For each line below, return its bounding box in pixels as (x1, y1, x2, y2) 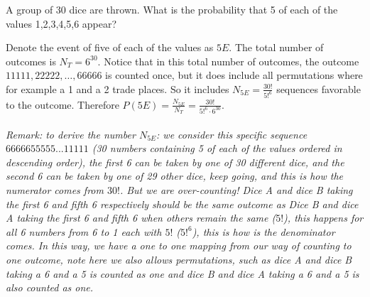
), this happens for (283, 210, 364, 225)
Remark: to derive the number (6, 126, 136, 141)
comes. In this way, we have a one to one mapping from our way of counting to (6, 238, 352, 253)
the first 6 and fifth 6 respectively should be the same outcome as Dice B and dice (6, 196, 359, 211)
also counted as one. (6, 280, 94, 295)
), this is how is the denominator (192, 224, 335, 239)
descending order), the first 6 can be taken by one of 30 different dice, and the (6, 154, 344, 169)
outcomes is (6, 53, 56, 68)
